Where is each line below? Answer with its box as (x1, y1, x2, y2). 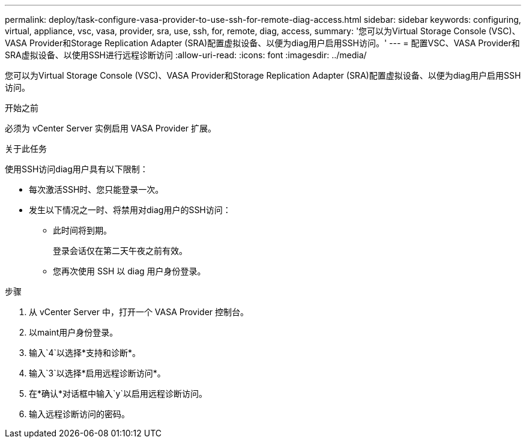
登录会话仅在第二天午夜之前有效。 (53, 246, 187, 256)
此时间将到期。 (53, 225, 112, 235)
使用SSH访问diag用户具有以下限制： (5, 164, 148, 174)
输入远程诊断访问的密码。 (29, 409, 130, 419)
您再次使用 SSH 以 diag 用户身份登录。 (53, 266, 206, 276)
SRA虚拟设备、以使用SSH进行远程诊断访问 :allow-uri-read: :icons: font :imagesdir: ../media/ (5, 50, 367, 60)
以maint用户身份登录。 (29, 327, 118, 337)
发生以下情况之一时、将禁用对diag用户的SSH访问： (29, 205, 231, 215)
